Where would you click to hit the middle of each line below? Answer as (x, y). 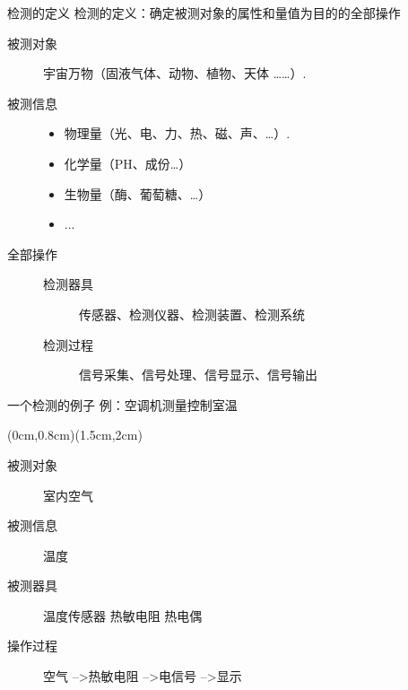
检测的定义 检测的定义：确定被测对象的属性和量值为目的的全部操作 (204, 13)
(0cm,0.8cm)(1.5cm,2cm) (75, 435)
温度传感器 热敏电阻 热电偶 (123, 615)
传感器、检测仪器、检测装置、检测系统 (192, 314)
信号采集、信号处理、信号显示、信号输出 (198, 375)
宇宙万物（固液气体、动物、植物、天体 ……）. (175, 73)
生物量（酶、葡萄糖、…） (138, 193)
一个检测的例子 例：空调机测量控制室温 (122, 404)
